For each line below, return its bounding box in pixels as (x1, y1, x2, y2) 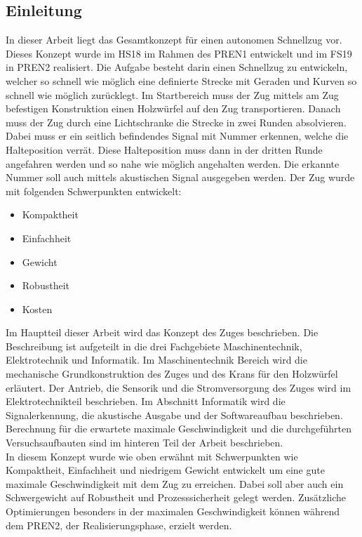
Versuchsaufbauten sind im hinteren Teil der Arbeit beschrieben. (6, 435, 283, 450)
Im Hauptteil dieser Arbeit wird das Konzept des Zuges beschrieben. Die (6, 325, 319, 340)
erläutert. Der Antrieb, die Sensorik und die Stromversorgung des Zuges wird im (6, 380, 351, 395)
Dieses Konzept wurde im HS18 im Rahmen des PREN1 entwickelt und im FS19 (6, 46, 352, 60)
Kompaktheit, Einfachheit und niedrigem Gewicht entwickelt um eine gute (6, 463, 325, 477)
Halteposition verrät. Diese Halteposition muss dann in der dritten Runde (6, 142, 323, 157)
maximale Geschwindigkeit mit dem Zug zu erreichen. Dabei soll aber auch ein (6, 476, 344, 491)
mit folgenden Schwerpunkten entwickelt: (6, 183, 182, 198)
